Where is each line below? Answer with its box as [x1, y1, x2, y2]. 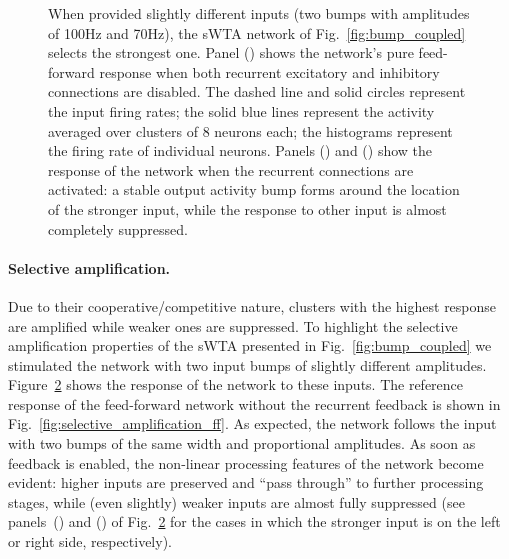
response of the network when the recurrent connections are [48, 159, 414, 180]
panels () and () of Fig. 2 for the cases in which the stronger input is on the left [8, 511, 501, 532]
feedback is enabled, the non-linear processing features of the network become [8, 452, 484, 473]
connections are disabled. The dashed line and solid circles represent [48, 81, 466, 102]
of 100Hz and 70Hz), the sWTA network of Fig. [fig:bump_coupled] [48, 22, 466, 43]
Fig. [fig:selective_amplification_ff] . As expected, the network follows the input [8, 413, 497, 434]
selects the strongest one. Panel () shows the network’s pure [48, 42, 414, 63]
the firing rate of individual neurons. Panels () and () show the [48, 140, 433, 161]
